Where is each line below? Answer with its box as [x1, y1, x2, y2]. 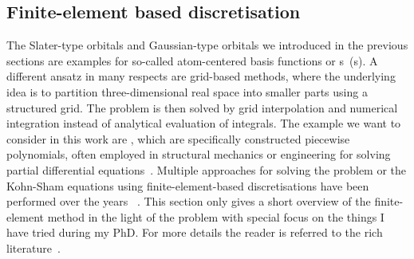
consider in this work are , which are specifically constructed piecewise [6, 130, 350, 147]
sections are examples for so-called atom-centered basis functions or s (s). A [6, 52, 378, 69]
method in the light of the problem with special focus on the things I [47, 208, 384, 225]
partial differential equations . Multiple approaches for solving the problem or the [6, 161, 407, 178]
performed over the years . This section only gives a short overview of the [6, 193, 371, 210]
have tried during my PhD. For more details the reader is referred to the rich [6, 224, 383, 241]
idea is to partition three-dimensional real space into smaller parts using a [6, 83, 368, 100]
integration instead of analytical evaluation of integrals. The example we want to [6, 115, 401, 131]
